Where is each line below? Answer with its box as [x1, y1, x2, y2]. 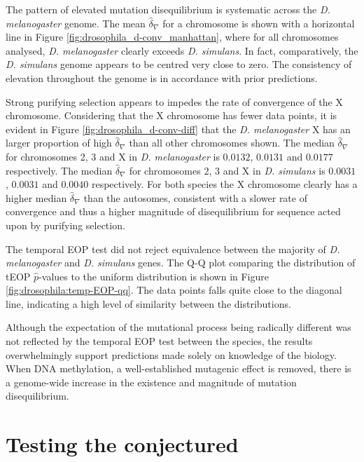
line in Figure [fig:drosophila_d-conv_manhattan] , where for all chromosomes [6, 29, 339, 44]
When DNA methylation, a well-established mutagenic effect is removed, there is [6, 361, 351, 376]
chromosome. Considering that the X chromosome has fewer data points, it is [6, 108, 337, 123]
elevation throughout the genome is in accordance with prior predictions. [6, 70, 318, 85]
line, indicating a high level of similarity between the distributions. [6, 296, 291, 311]
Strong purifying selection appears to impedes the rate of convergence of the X [6, 94, 343, 109]
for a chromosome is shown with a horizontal [162, 15, 355, 30]
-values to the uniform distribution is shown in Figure [38, 269, 269, 283]
